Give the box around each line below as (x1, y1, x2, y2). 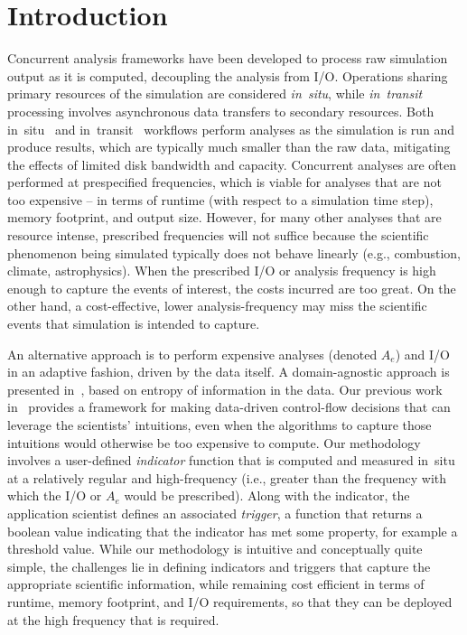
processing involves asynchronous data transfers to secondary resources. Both (7, 101, 434, 120)
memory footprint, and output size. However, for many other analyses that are (7, 208, 442, 227)
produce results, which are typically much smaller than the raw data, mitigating (7, 137, 451, 156)
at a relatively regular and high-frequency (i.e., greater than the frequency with (7, 468, 447, 487)
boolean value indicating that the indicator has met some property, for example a (7, 521, 458, 540)
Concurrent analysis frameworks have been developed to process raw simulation (7, 49, 448, 68)
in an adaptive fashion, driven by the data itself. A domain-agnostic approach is (7, 362, 450, 381)
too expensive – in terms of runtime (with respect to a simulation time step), (7, 190, 434, 209)
